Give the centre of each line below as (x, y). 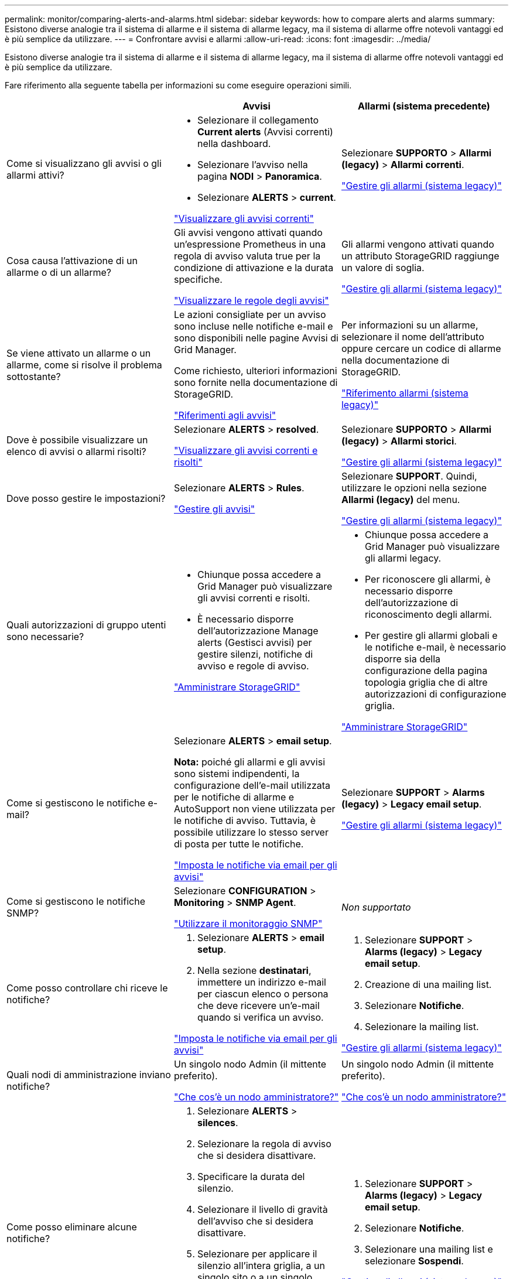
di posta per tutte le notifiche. (239, 844)
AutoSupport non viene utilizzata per (254, 809)
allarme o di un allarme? (59, 272)
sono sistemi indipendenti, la (237, 774)
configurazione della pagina (426, 671)
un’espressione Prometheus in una (250, 244)
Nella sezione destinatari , (254, 970)
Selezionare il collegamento (258, 120)
